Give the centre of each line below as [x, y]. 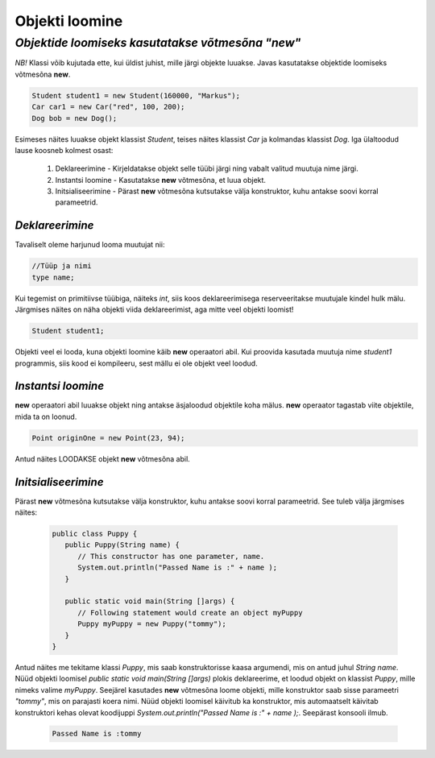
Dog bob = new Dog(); [75, 118]
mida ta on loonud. [46, 416]
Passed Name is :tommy [97, 734]
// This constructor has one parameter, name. [171, 556]
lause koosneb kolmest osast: [64, 150]
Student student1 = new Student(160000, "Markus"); [136, 95]
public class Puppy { [95, 534]
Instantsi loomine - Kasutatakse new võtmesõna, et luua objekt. [160, 180]
